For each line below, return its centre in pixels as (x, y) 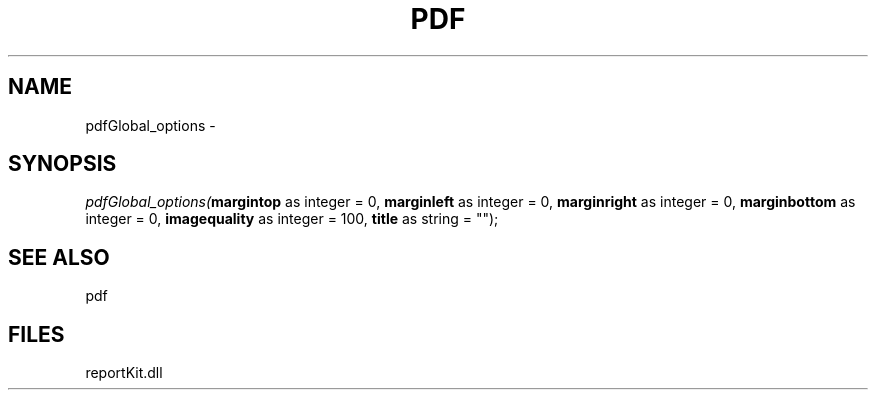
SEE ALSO (59, 257)
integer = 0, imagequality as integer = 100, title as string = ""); (292, 219)
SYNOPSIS (62, 164)
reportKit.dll (124, 373)
